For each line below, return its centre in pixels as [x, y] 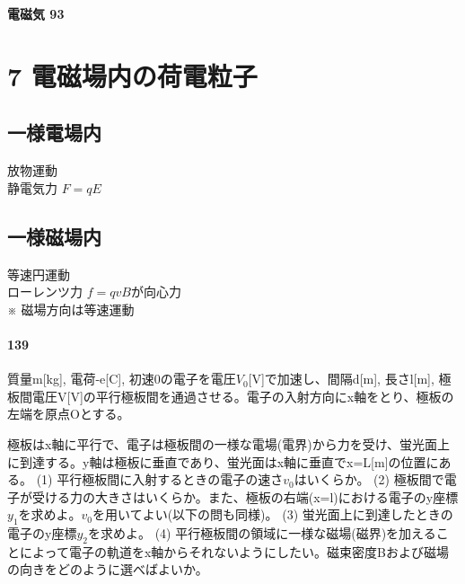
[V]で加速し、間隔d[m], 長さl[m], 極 [350, 379]
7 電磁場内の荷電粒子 [132, 75]
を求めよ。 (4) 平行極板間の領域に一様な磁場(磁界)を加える [262, 533]
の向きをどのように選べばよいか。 [108, 569]
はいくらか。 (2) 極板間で [369, 479]
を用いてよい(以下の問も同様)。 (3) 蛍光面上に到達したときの [273, 514]
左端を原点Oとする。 [69, 414]
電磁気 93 [36, 13]
